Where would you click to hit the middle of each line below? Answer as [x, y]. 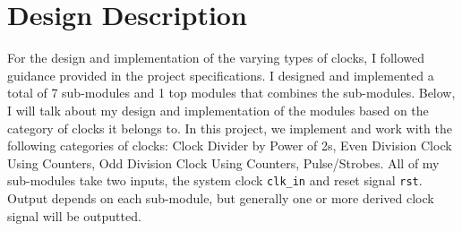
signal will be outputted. [74, 215]
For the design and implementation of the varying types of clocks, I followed [216, 58]
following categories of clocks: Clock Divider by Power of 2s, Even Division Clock [230, 145]
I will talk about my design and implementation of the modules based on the [218, 110]
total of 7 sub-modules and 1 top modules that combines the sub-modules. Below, [231, 93]
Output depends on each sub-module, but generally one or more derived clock [221, 197]
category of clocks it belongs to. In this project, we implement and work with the [230, 128]
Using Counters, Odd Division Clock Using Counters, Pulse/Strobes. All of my [223, 163]
